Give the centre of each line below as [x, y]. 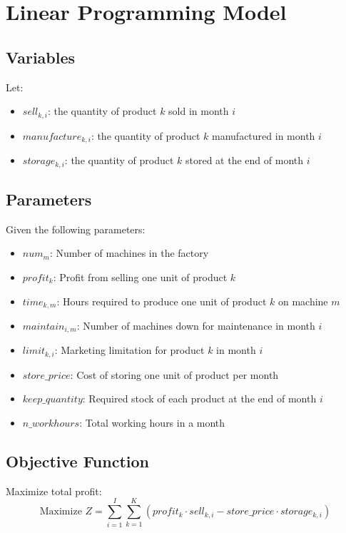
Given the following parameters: [76, 229]
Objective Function [78, 461]
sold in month [199, 111]
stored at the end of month [245, 160]
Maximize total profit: [54, 491]
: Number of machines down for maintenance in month [196, 325]
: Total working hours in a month [152, 423]
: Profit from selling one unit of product [140, 276]
